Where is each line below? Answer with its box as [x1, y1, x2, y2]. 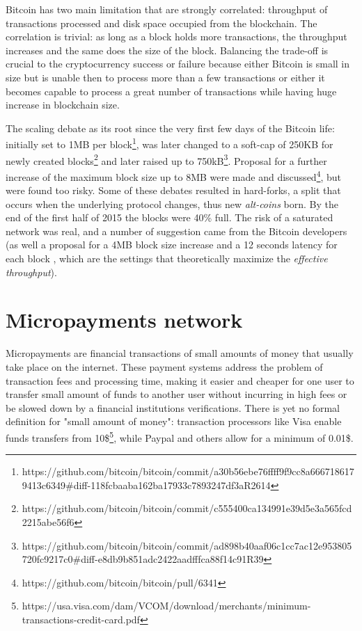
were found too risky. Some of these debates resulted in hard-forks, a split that [6, 183, 341, 198]
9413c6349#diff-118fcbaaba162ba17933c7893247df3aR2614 [22, 477, 271, 492]
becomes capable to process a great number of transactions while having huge [6, 83, 337, 98]
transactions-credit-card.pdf [22, 612, 140, 626]
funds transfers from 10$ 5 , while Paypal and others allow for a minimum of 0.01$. [6, 428, 354, 445]
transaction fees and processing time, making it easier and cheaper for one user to [6, 373, 354, 388]
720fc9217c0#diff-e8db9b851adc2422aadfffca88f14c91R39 [22, 552, 264, 566]
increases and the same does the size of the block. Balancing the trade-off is [6, 42, 329, 57]
